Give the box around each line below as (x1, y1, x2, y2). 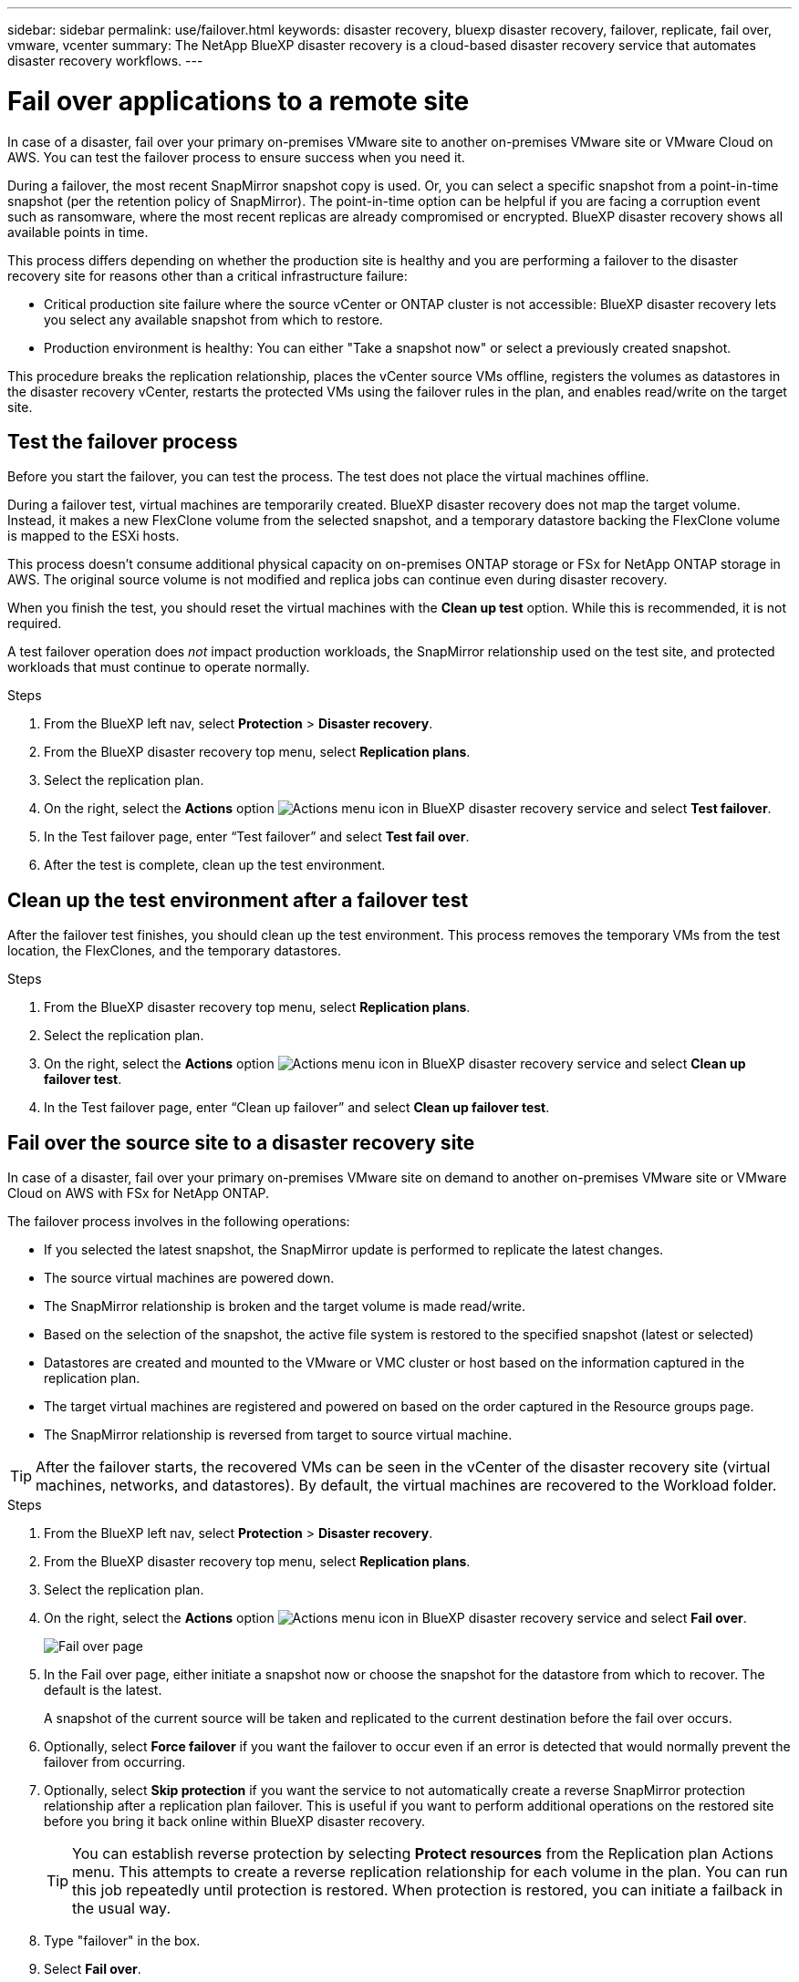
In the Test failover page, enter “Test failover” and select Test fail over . (44, 829, 470, 845)
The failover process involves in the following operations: (7, 1213, 350, 1230)
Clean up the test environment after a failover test (7, 888, 469, 912)
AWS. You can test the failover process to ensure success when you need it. (7, 149, 465, 165)
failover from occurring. (44, 1754, 186, 1770)
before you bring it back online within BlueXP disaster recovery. (44, 1813, 425, 1830)
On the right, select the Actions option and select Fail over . (44, 1610, 747, 1626)
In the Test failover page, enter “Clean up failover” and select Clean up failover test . (44, 1099, 550, 1116)
